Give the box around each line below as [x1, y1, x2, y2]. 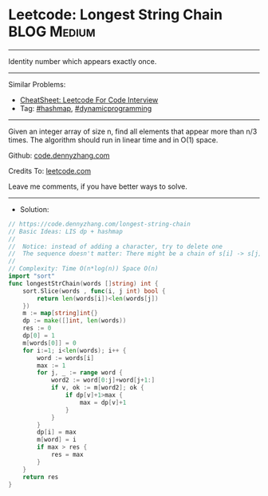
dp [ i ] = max [37, 428, 77, 437]
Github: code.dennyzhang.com [8, 150, 110, 160]
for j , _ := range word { [37, 369, 124, 377]
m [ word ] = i [37, 436, 77, 444]
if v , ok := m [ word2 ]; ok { [50, 384, 145, 392]
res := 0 [22, 324, 52, 333]
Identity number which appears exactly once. [8, 56, 157, 66]
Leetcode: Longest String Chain [8, 6, 223, 24]
